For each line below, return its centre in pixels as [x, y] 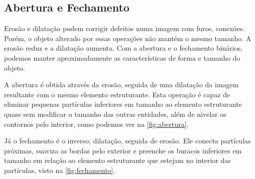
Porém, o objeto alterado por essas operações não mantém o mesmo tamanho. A [128, 38]
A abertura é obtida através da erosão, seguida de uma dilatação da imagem [121, 84]
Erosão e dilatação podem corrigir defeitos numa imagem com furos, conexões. [124, 28]
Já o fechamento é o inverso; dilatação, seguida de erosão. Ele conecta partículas [127, 141]
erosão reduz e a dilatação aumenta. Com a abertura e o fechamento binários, [123, 48]
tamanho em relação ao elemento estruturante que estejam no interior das [117, 160]
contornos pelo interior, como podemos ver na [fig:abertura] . [96, 124]
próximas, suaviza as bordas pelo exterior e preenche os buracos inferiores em [123, 150]
